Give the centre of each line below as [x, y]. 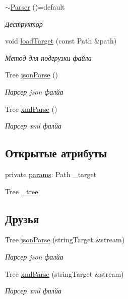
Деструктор [24, 24]
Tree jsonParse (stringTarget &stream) [65, 240]
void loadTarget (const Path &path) [61, 41]
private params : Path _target [51, 174]
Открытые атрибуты [56, 153]
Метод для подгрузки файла [48, 57]
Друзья [22, 218]
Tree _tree [22, 191]
